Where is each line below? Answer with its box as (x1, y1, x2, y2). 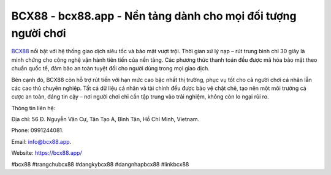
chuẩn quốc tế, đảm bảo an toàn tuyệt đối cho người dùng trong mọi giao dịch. (11, 65, 210, 72)
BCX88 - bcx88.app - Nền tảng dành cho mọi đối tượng (11, 9, 297, 23)
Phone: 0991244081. (11, 127, 64, 134)
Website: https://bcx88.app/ (11, 149, 82, 157)
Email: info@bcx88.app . (11, 138, 72, 145)
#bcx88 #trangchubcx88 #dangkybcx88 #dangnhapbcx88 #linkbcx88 (11, 160, 189, 168)
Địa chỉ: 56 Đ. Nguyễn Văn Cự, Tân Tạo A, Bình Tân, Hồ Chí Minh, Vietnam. (11, 116, 199, 123)
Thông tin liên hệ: (11, 104, 56, 111)
